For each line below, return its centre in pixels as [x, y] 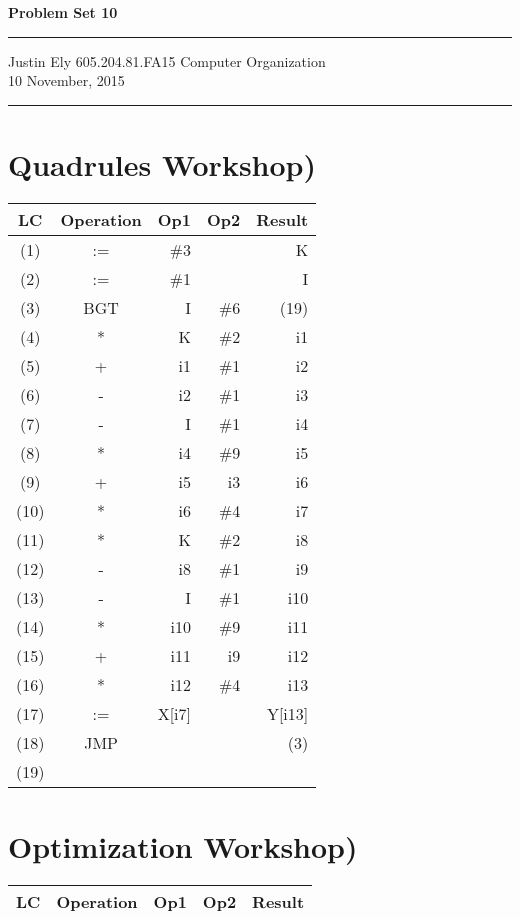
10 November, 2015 [66, 80]
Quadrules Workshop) [162, 163]
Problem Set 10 [63, 12]
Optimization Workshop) [183, 846]
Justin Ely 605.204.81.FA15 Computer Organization [167, 60]
